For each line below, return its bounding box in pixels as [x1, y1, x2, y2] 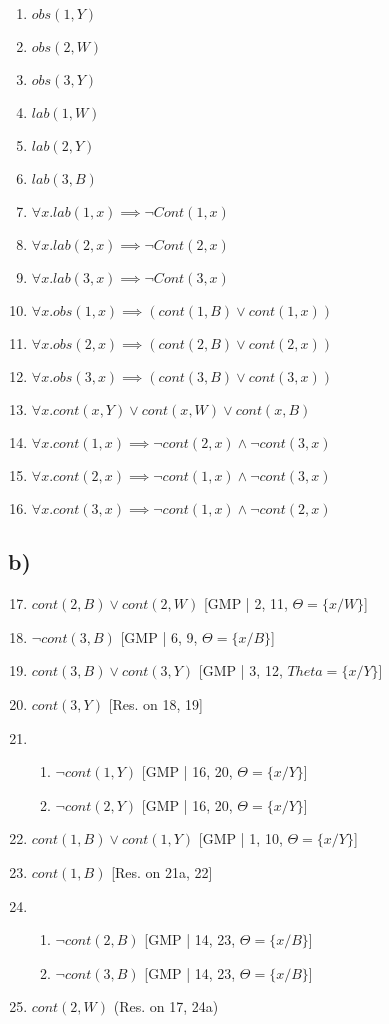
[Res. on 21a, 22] [111, 861, 213, 882]
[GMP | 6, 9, [120, 626, 198, 647]
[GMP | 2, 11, [203, 593, 288, 614]
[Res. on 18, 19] [108, 693, 204, 714]
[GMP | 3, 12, [198, 660, 283, 681]
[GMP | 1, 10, [198, 828, 283, 849]
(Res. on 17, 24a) [113, 996, 219, 1017]
